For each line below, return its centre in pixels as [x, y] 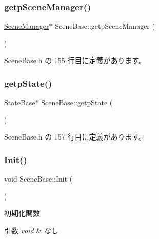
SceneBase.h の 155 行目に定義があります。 [75, 60]
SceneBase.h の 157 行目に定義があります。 [75, 137]
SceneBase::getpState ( [77, 102]
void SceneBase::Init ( [38, 179]
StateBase [20, 102]
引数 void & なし [31, 230]
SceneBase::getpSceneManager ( [105, 26]
